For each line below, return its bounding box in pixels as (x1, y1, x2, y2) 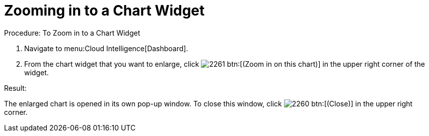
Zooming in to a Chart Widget (4, 2, 205, 19)
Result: (4, 83, 27, 92)
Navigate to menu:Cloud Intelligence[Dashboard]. (24, 44, 188, 53)
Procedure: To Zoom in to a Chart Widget (4, 28, 140, 37)
